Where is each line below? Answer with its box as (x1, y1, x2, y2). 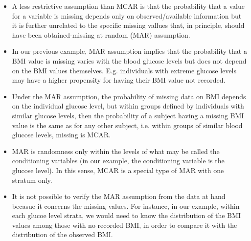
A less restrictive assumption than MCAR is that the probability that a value (12, 1, 245, 11)
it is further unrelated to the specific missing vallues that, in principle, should (12, 20, 245, 30)
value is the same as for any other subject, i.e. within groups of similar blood (12, 120, 243, 130)
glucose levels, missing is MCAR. (12, 130, 111, 140)
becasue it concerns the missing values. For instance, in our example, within (12, 200, 240, 211)
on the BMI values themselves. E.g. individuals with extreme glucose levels (12, 65, 236, 75)
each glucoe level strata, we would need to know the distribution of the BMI (12, 210, 241, 220)
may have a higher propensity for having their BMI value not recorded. (12, 75, 226, 85)
